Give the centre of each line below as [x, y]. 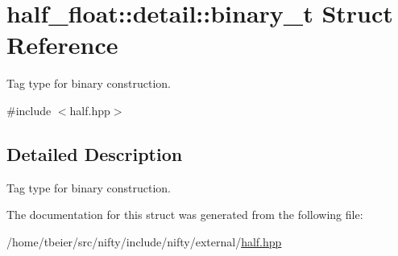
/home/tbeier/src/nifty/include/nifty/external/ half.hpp [144, 241]
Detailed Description [95, 153]
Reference [62, 45]
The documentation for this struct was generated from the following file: [185, 215]
